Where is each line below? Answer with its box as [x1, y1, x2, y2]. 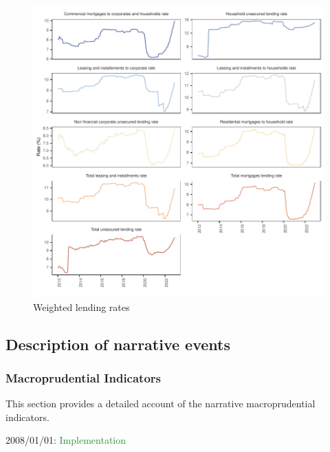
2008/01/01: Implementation [5, 433, 126, 447]
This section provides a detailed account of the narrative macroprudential [5, 396, 316, 411]
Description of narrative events [5, 333, 230, 354]
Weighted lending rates [33, 299, 130, 314]
